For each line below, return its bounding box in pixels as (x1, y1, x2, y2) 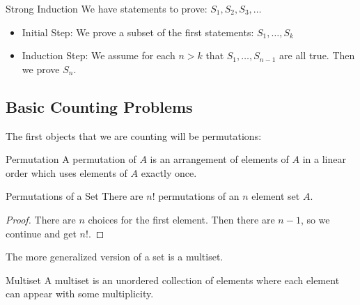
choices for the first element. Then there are (88, 212, 275, 226)
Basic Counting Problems (6, 95, 193, 117)
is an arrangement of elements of (150, 152, 289, 166)
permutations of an (158, 189, 240, 203)
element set (251, 189, 300, 203)
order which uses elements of (6, 165, 127, 180)
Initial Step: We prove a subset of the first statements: (22, 24, 254, 39)
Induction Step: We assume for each (22, 48, 175, 63)
